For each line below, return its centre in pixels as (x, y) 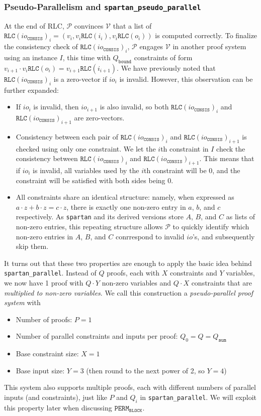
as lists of (241, 217)
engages (151, 46)
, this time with (86, 57)
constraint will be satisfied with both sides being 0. (95, 180)
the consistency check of (41, 46)
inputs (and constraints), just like (56, 397)
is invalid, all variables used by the (86, 170)
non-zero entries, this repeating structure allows (89, 226)
